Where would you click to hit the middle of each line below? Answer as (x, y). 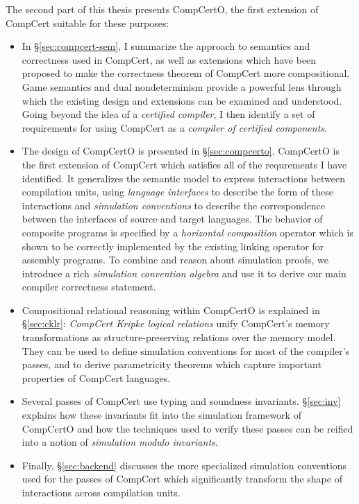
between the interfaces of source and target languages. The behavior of (172, 219)
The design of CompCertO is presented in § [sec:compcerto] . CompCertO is (181, 151)
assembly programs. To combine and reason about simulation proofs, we (175, 260)
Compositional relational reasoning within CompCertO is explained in (171, 310)
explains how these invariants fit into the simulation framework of (161, 415)
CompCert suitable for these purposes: (87, 23)
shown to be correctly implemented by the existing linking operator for (173, 246)
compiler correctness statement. (89, 287)
